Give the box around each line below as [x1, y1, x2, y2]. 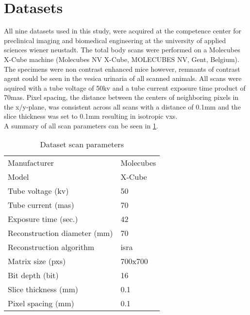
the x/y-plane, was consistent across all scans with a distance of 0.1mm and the [4, 101, 241, 111]
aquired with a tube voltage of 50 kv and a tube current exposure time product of [4, 82, 246, 93]
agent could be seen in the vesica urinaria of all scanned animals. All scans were [4, 73, 242, 83]
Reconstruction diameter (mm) [8, 227, 113, 238]
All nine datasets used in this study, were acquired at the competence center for [4, 26, 241, 36]
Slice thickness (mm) [8, 283, 79, 295]
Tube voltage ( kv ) [8, 185, 69, 196]
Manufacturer [8, 157, 54, 168]
